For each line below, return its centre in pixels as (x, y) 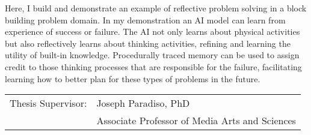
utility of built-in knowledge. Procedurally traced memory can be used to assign (152, 55)
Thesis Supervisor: (48, 103)
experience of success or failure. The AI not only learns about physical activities (152, 31)
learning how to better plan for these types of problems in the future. (133, 78)
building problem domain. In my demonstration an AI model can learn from (145, 19)
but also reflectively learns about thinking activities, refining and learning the (148, 43)
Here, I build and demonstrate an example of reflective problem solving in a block (156, 8)
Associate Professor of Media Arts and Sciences (196, 121)
